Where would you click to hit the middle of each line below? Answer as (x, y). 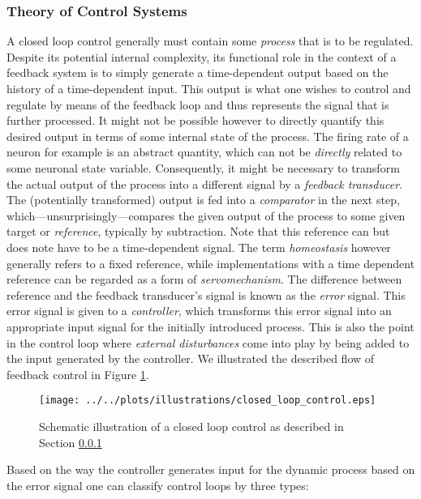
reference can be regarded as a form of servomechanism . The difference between (204, 279)
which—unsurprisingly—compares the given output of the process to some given (206, 215)
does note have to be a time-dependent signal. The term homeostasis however (199, 247)
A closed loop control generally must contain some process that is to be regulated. (210, 41)
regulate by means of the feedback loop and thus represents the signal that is (198, 104)
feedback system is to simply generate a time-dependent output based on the (198, 73)
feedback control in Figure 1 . (78, 374)
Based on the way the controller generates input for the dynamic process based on (211, 469)
